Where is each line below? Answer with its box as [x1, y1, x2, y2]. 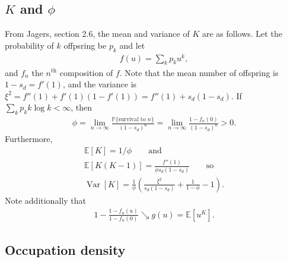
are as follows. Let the [202, 27, 282, 40]
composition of [59, 66, 113, 78]
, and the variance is [62, 78, 137, 90]
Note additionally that [5, 194, 86, 206]
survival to [118, 116, 146, 123]
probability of [5, 39, 54, 51]
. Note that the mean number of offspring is [119, 66, 279, 78]
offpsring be [63, 39, 107, 51]
